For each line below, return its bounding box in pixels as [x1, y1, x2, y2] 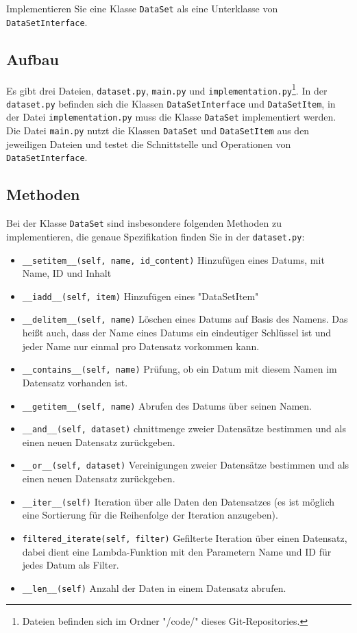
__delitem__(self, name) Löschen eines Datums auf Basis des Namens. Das [22, 312, 348, 326]
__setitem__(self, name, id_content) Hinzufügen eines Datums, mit [22, 252, 325, 266]
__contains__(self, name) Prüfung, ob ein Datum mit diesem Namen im [22, 362, 337, 376]
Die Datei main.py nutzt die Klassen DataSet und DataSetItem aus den [6, 123, 310, 138]
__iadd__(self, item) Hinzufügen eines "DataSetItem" [22, 288, 259, 303]
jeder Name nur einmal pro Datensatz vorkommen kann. [22, 338, 260, 353]
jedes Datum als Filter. [22, 558, 119, 572]
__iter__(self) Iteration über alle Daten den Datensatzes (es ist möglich [22, 494, 335, 508]
